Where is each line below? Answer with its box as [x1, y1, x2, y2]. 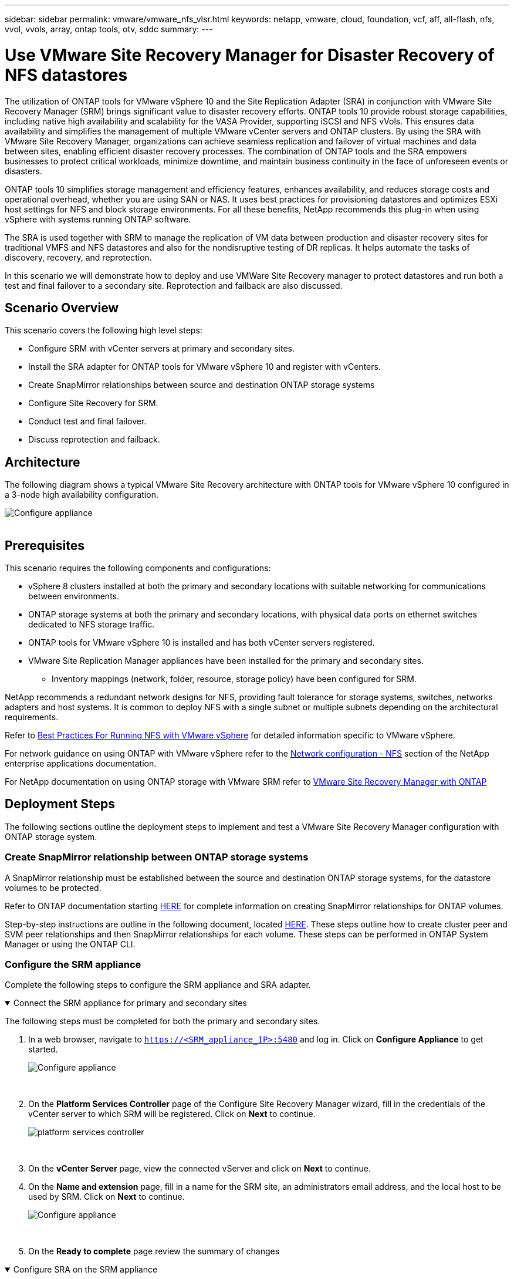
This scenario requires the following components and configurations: [5, 563, 271, 573]
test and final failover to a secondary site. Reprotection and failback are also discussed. [5, 280, 343, 291]
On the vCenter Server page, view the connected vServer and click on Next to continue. [28, 1163, 371, 1174]
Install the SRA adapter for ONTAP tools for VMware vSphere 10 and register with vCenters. [28, 362, 381, 372]
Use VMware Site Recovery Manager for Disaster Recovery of [5, 45, 495, 65]
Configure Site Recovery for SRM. [28, 398, 158, 409]
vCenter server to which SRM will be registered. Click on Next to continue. [28, 1109, 316, 1119]
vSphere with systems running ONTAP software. [5, 214, 191, 224]
